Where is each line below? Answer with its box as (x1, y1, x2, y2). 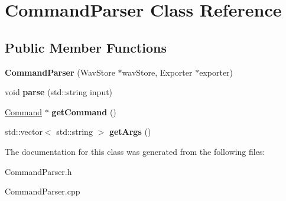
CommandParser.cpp (5, 185, 80, 197)
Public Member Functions (5, 38, 167, 56)
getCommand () (51, 105, 116, 118)
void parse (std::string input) (5, 86, 113, 98)
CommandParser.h (5, 165, 72, 177)
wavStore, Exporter (122, 66, 193, 78)
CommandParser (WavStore (5, 66, 115, 78)
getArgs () (109, 125, 151, 138)
